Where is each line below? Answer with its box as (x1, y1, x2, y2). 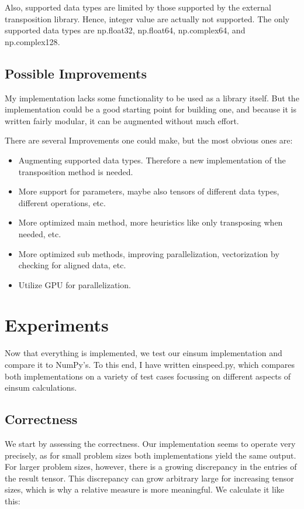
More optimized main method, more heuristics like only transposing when (18, 216, 283, 228)
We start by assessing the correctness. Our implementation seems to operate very (5, 438, 296, 449)
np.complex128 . (5, 35, 60, 47)
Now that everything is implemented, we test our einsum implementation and (5, 347, 282, 359)
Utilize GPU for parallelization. (18, 278, 131, 291)
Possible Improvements (5, 64, 147, 82)
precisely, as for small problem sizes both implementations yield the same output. (5, 449, 296, 461)
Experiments (5, 313, 109, 337)
